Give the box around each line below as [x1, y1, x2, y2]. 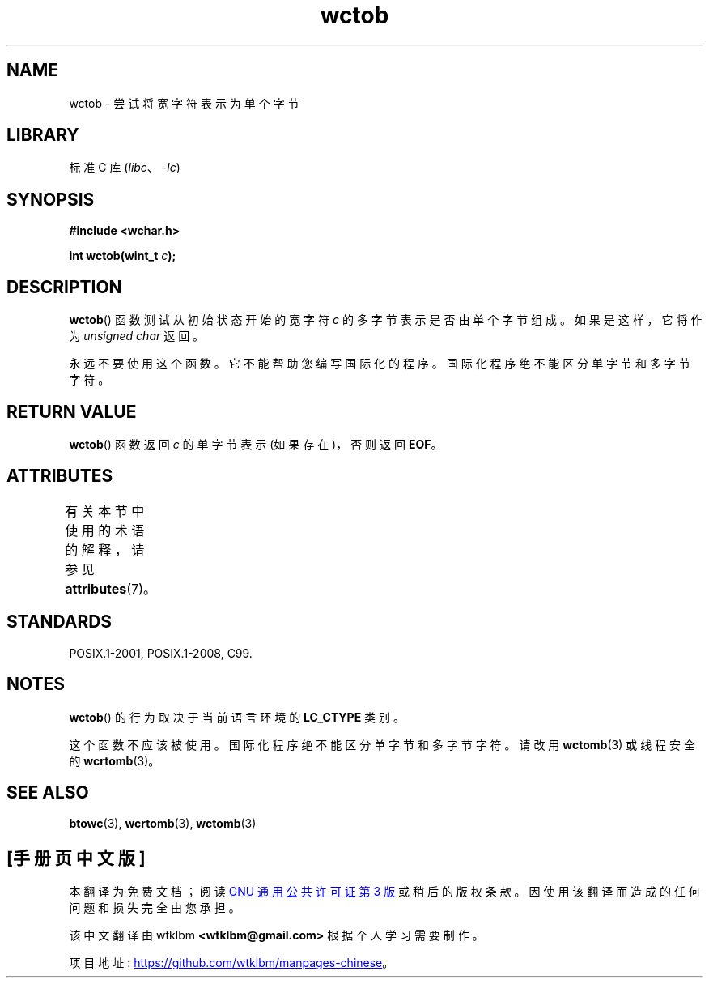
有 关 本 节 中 [65, 502, 145, 519]
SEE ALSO [6, 782, 89, 803]
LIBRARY [6, 125, 79, 146]
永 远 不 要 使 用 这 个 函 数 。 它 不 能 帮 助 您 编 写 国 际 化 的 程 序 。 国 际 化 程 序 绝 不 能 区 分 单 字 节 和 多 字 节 [69, 356, 690, 371]
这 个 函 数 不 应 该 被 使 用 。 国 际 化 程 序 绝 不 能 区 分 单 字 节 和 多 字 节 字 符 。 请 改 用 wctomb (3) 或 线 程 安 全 [69, 737, 695, 752]
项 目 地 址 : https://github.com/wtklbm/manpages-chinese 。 [69, 956, 394, 970]
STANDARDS [6, 611, 113, 633]
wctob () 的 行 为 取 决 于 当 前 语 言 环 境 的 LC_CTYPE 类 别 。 [69, 709, 405, 724]
